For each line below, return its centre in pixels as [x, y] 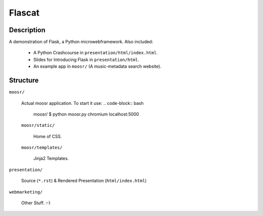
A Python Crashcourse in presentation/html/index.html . [96, 53]
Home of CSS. [47, 136]
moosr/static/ [38, 125]
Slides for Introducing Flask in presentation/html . [86, 59]
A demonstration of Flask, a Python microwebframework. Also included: [81, 42]
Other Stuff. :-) [36, 203]
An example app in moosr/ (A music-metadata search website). [97, 66]
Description [27, 30]
